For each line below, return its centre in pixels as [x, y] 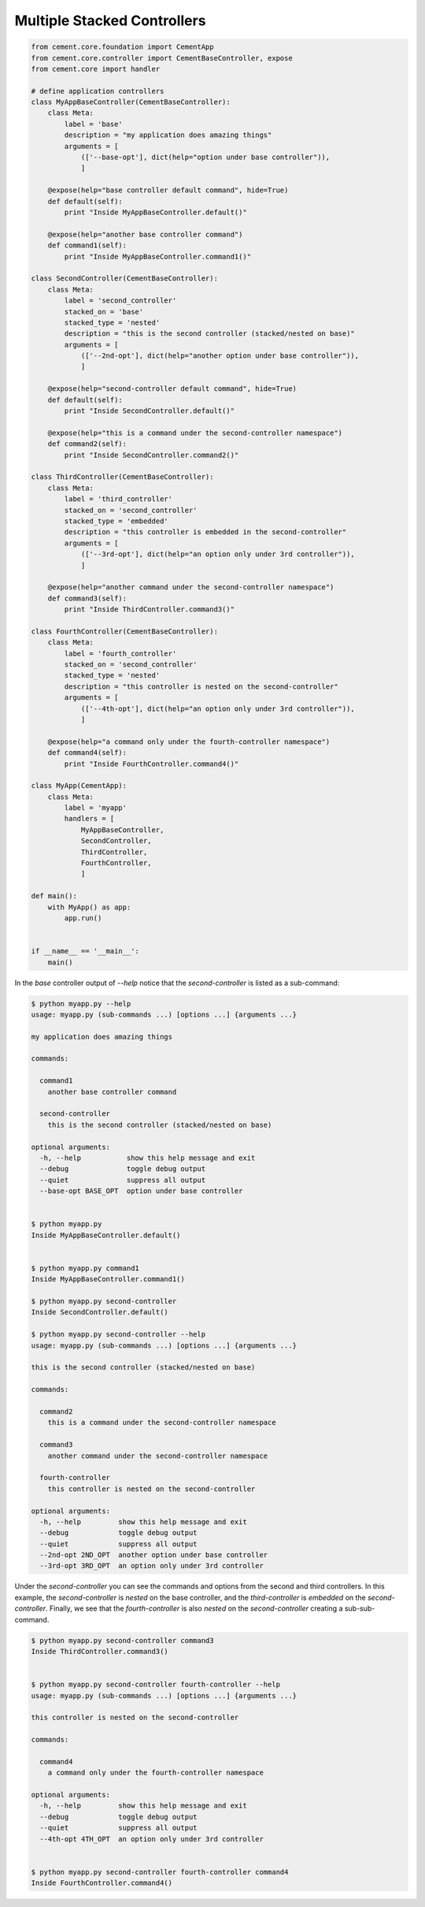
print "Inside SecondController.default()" [150, 411]
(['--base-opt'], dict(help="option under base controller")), [205, 157]
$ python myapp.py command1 [85, 1268]
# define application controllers [98, 91]
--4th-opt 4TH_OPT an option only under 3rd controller [152, 1839]
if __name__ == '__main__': [85, 951]
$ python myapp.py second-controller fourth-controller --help [156, 1685]
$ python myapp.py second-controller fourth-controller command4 [160, 1872]
